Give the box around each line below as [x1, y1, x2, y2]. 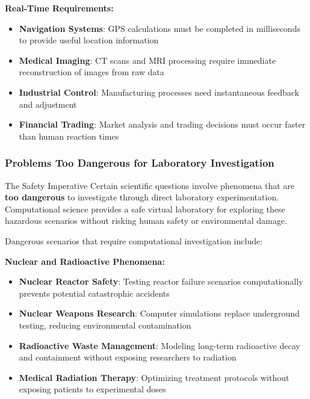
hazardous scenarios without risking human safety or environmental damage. [5, 214, 287, 227]
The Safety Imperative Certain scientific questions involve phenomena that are [5, 179, 294, 191]
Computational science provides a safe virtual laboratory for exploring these [5, 202, 285, 215]
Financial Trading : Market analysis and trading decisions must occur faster [19, 118, 306, 131]
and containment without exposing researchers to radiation [19, 351, 237, 363]
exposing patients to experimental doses [19, 383, 166, 395]
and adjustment [19, 97, 77, 110]
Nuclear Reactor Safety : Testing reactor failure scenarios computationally [19, 275, 303, 288]
